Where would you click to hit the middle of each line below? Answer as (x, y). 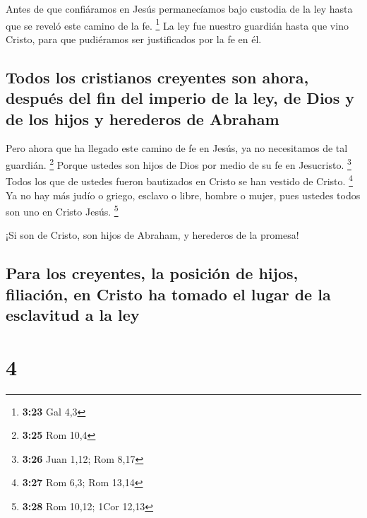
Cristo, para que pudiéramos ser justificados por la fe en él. (134, 39)
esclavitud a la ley (73, 315)
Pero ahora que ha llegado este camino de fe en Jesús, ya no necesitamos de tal (177, 148)
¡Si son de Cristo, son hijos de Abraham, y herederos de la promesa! (152, 235)
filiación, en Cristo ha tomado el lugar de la (168, 294)
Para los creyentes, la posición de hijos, (152, 273)
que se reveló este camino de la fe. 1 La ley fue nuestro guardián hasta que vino (177, 24)
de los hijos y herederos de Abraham (143, 118)
